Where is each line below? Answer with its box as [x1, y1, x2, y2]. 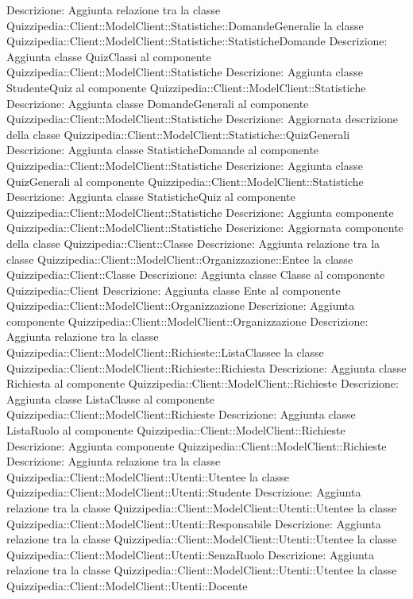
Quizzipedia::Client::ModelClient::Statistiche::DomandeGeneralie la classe [6, 17, 364, 33]
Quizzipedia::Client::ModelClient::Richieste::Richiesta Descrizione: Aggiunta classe [6, 359, 407, 376]
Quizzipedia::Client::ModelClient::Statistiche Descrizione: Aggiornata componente [6, 219, 403, 236]
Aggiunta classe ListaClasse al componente [6, 390, 214, 407]
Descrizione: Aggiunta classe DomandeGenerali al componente [6, 95, 309, 111]
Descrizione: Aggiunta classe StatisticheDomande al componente [6, 141, 319, 158]
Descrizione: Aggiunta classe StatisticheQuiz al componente [6, 188, 295, 205]
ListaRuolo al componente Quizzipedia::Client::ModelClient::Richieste [6, 422, 345, 439]
